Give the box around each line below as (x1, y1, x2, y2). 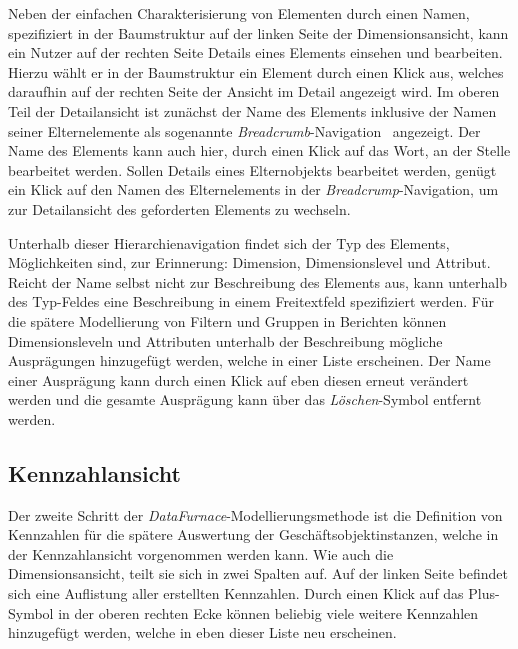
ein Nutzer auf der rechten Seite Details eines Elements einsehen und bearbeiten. (8, 42, 503, 63)
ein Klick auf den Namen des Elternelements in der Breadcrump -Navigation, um (8, 179, 499, 200)
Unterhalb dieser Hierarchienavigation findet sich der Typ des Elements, (8, 232, 450, 253)
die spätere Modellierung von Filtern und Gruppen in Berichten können (8, 310, 447, 331)
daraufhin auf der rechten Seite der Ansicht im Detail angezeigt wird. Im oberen (8, 81, 500, 102)
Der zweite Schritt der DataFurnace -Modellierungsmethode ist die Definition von (8, 504, 503, 525)
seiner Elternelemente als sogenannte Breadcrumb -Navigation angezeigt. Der (8, 120, 481, 141)
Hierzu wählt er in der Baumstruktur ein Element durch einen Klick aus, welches (8, 61, 504, 82)
